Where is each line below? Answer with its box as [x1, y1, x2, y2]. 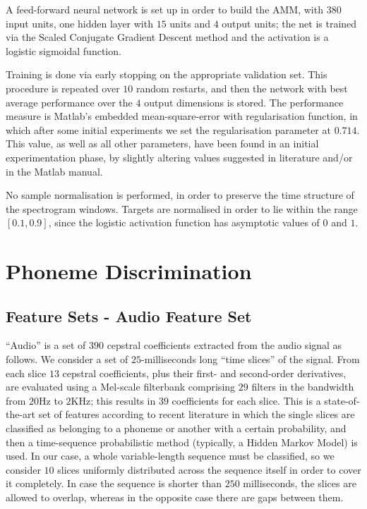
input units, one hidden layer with [6, 16, 153, 30]
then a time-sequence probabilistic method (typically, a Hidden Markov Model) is [6, 434, 358, 449]
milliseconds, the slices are [243, 476, 356, 491]
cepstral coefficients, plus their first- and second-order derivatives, [62, 365, 347, 380]
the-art [6, 407, 36, 422]
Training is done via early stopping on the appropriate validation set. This [6, 67, 327, 82]
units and [169, 16, 210, 30]
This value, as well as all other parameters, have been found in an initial [6, 136, 319, 151]
